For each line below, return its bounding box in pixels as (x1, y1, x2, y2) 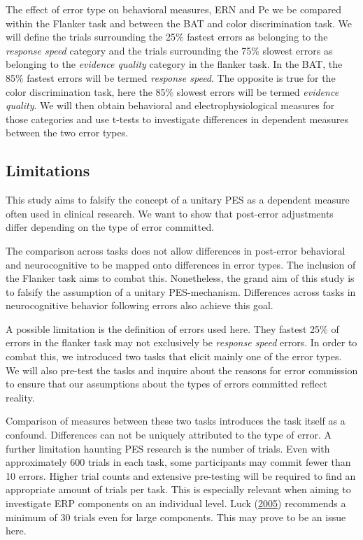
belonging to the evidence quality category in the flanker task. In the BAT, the (6, 57, 343, 71)
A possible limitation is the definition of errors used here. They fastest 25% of (6, 321, 339, 336)
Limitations (6, 159, 90, 181)
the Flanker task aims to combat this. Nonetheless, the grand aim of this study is (6, 271, 355, 285)
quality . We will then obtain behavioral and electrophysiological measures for (6, 98, 335, 113)
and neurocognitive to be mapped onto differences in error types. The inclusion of (6, 257, 356, 271)
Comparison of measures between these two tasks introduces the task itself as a (6, 413, 346, 428)
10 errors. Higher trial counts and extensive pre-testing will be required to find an (6, 468, 356, 483)
